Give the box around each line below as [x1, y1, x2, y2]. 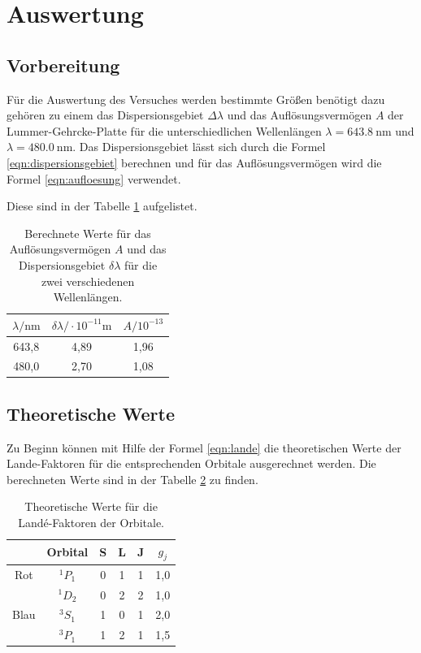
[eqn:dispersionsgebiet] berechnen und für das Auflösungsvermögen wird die [7, 154, 382, 171]
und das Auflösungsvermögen [227, 106, 372, 123]
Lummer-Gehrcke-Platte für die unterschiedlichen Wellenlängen [7, 122, 322, 139]
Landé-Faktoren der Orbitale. [18, 514, 164, 531]
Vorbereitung [7, 52, 120, 77]
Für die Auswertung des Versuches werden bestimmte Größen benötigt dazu [7, 90, 385, 107]
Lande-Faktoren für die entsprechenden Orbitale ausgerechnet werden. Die [7, 455, 376, 472]
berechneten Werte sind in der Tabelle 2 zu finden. [7, 470, 258, 487]
